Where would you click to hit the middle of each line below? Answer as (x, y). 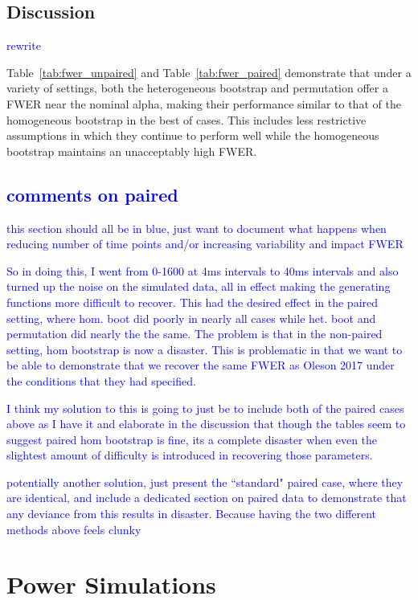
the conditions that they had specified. (101, 380)
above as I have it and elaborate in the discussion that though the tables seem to (206, 424)
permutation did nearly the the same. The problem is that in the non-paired (195, 334)
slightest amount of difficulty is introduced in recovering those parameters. (190, 455)
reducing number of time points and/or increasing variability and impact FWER (205, 244)
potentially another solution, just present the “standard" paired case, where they (205, 482)
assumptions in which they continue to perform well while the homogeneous (193, 135)
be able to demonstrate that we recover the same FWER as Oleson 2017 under (201, 365)
